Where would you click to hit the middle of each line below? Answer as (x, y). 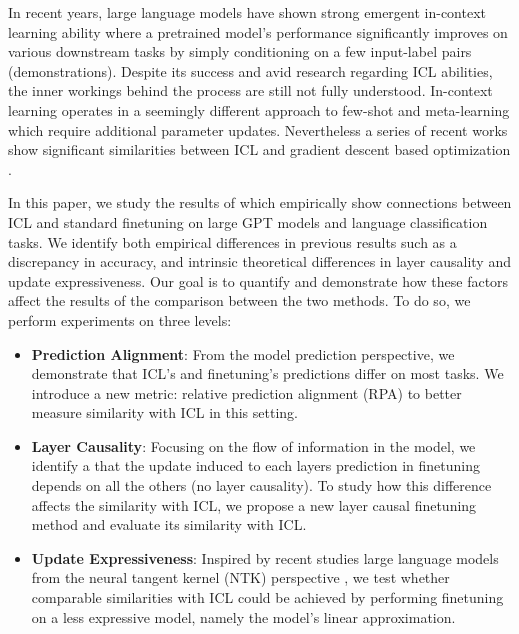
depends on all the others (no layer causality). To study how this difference (261, 485)
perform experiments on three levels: (120, 319)
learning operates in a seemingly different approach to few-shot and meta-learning (259, 109)
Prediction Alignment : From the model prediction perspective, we (243, 353)
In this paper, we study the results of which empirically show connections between (260, 202)
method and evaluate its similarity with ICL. (169, 524)
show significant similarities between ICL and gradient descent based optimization (259, 149)
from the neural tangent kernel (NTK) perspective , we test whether (240, 577)
